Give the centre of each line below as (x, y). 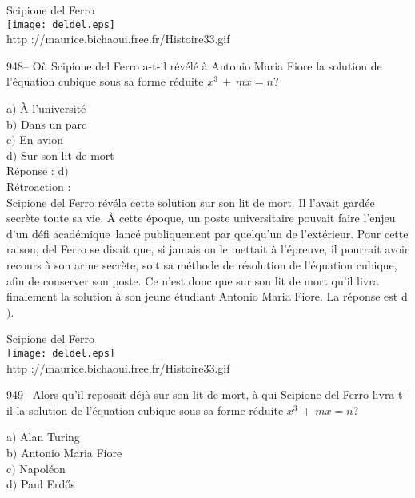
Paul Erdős (48, 484)
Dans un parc (54, 124)
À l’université (53, 108)
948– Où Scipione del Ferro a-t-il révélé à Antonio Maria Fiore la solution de (194, 65)
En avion (41, 139)
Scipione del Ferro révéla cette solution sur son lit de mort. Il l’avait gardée (191, 202)
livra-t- (389, 394)
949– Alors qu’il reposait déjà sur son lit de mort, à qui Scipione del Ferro (188, 394)
